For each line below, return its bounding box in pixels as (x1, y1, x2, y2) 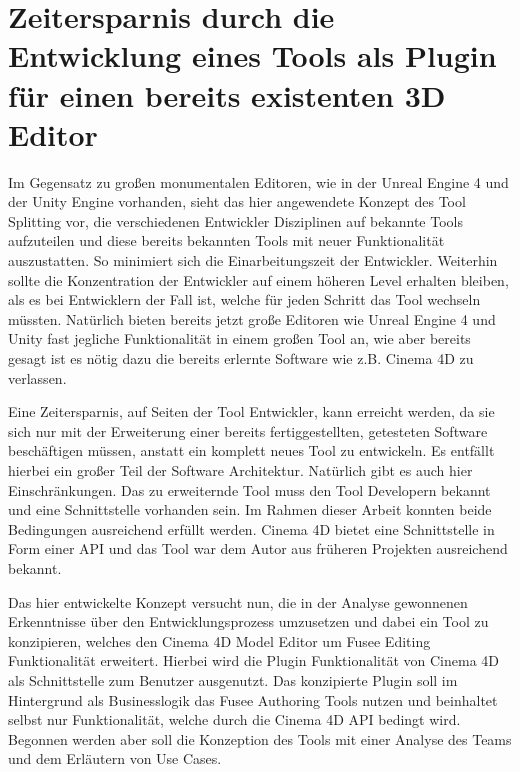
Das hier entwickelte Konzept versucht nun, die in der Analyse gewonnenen (8, 591, 468, 612)
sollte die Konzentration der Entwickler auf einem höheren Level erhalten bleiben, (8, 269, 509, 290)
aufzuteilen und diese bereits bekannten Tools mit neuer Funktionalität (8, 230, 445, 251)
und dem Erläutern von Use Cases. (8, 748, 222, 769)
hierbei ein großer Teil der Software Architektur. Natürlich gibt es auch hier (8, 460, 473, 480)
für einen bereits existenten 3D (8, 74, 446, 115)
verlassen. (8, 367, 67, 388)
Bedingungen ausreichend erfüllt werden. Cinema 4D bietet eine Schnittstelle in (8, 518, 495, 539)
